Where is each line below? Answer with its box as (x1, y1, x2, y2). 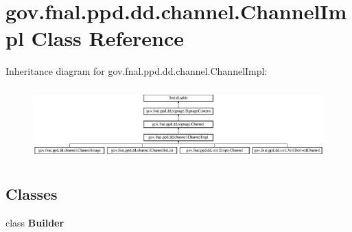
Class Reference (31, 24, 185, 52)
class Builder (5, 215, 64, 229)
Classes (5, 183, 58, 204)
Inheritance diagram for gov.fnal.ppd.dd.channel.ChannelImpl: (5, 64, 268, 78)
